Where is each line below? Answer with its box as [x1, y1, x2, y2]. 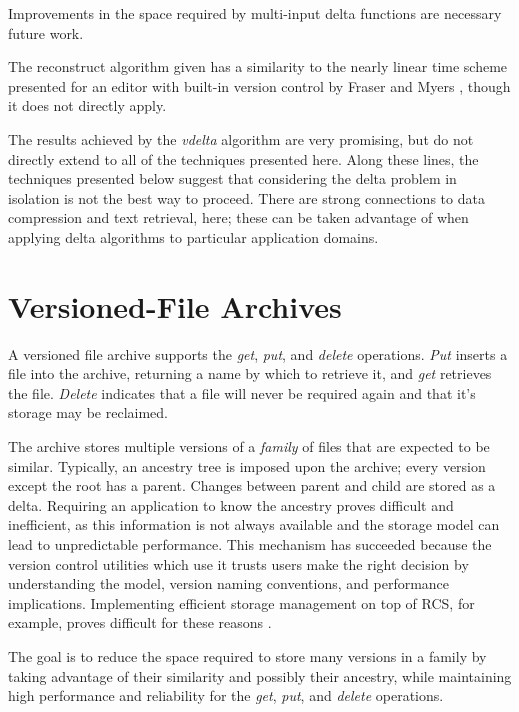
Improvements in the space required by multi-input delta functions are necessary [8, 3, 502, 23]
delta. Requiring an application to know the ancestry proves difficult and [8, 494, 454, 515]
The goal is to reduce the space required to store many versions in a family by [8, 645, 487, 666]
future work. [8, 22, 84, 43]
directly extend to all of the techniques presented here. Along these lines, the [8, 148, 479, 169]
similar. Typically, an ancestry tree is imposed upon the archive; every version [8, 455, 486, 476]
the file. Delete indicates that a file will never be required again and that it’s [8, 382, 476, 403]
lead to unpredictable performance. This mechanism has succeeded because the [8, 534, 492, 554]
